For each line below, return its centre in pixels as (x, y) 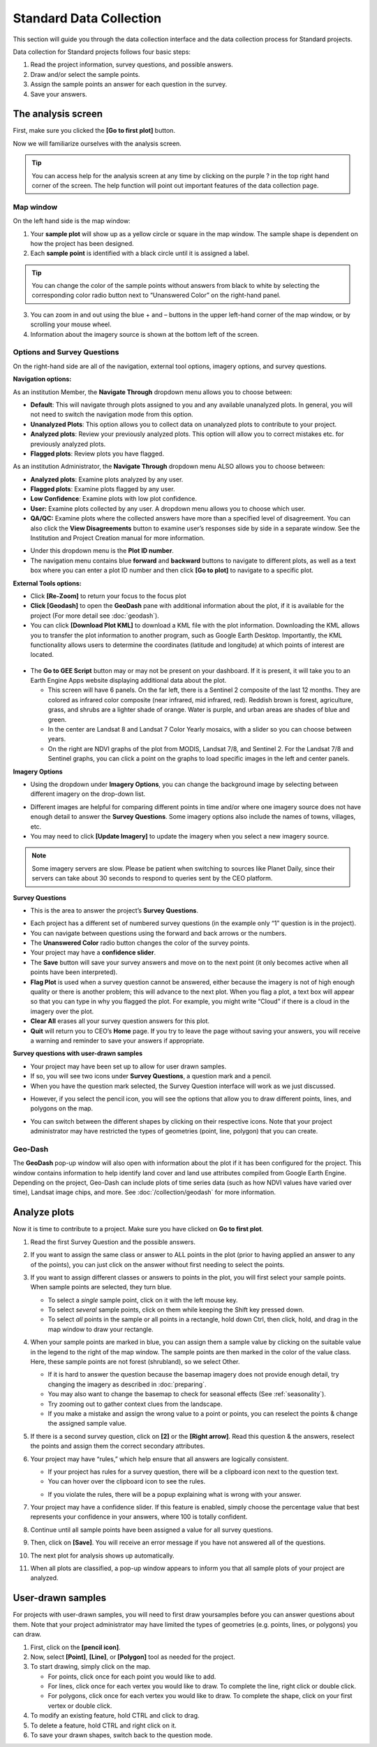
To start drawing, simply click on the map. (91, 1667)
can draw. (27, 1634)
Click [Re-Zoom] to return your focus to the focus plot (108, 596)
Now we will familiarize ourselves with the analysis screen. (97, 143)
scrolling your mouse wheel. (71, 324)
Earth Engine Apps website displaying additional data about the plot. (128, 681)
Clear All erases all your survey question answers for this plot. (120, 1021)
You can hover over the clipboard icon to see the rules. (127, 1481)
